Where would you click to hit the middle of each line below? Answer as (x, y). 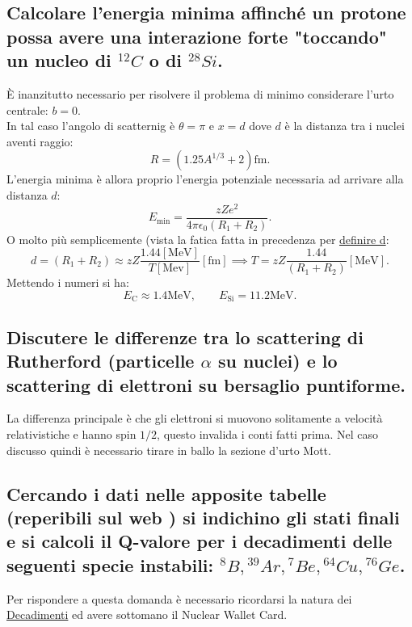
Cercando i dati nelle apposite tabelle (166, 493)
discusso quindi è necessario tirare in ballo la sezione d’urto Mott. (169, 450)
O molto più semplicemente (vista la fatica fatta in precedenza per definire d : (198, 239)
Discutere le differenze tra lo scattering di (185, 337)
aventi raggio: (40, 141)
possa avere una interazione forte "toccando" (197, 36)
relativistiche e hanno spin (71, 433)
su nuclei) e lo (277, 361)
